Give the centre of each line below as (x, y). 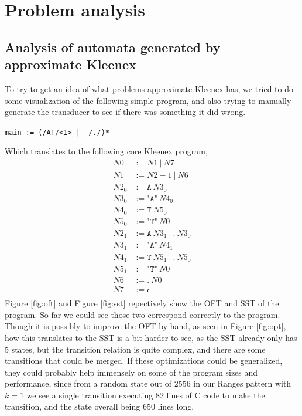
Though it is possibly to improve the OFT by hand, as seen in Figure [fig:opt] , (145, 326)
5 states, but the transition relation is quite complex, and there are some (135, 349)
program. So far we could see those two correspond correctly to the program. (143, 314)
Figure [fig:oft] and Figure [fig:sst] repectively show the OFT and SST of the (142, 303)
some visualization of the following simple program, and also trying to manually (148, 100)
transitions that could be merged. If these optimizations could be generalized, (144, 361)
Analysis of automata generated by (113, 47)
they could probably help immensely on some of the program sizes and (131, 372)
